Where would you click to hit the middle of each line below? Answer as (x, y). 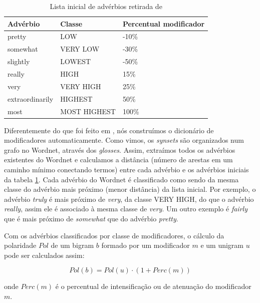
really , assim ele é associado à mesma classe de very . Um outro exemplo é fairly (126, 209)
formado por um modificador (146, 245)
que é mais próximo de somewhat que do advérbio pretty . (91, 218)
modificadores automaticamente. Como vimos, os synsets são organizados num (124, 140)
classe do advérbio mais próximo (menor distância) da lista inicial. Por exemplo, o (130, 189)
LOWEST (76, 61)
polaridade (20, 245)
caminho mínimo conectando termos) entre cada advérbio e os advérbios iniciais (126, 169)
